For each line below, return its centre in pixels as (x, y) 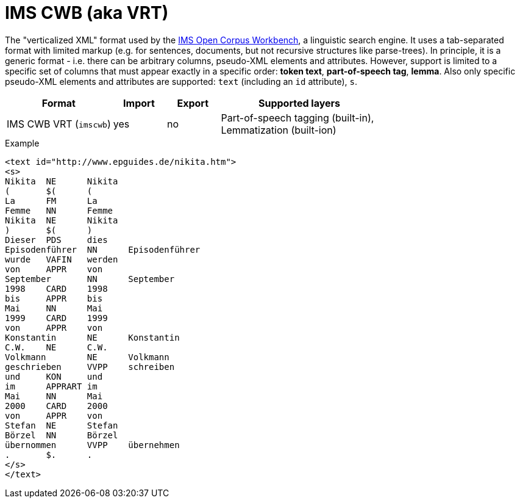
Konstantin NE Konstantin (92, 337)
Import (139, 103)
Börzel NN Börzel (62, 435)
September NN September (90, 279)
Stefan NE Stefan (62, 425)
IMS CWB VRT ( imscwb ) (59, 124)
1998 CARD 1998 (56, 288)
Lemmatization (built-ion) (279, 130)
